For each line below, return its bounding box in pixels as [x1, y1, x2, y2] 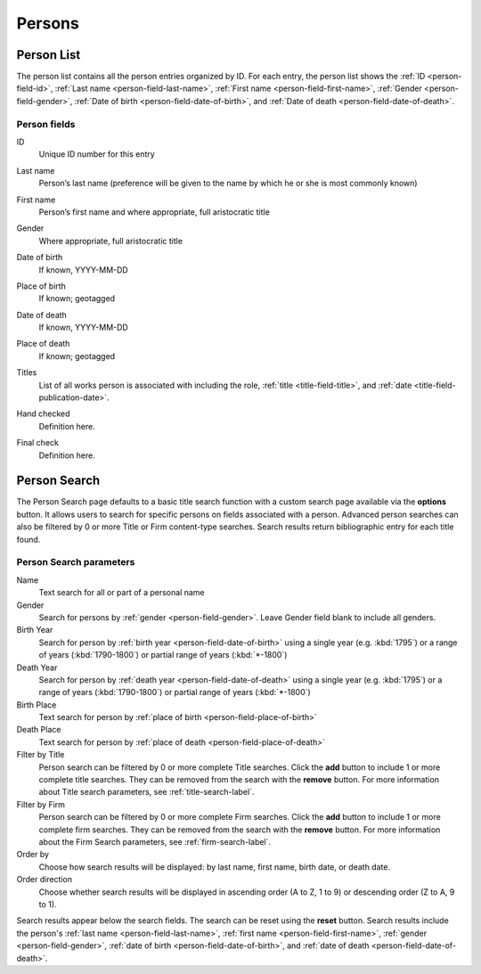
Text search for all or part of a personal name [38, 587, 205, 598]
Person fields [16, 118, 76, 130]
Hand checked [16, 408, 70, 419]
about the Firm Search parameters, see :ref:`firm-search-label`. [38, 837, 272, 847]
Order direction [16, 874, 73, 885]
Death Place [16, 724, 61, 735]
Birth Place [16, 700, 57, 710]
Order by [16, 849, 49, 860]
